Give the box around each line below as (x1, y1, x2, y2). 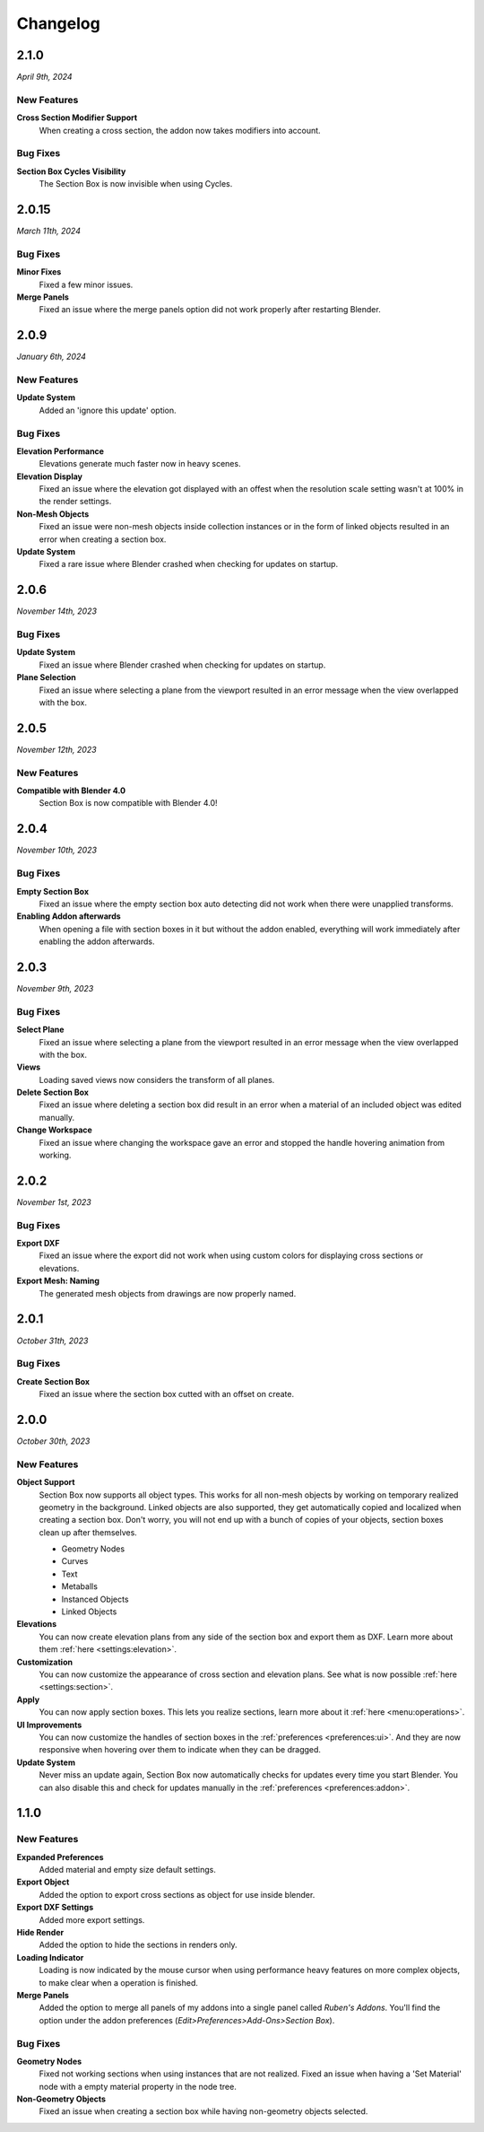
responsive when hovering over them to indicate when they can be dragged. (39, 1744, 322, 1755)
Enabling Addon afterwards (16, 911, 121, 922)
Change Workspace (16, 1124, 93, 1135)
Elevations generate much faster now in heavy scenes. (39, 459, 241, 469)
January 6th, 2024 (16, 351, 87, 363)
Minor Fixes (16, 266, 62, 277)
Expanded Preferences (16, 1851, 104, 1862)
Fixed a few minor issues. (39, 279, 134, 290)
